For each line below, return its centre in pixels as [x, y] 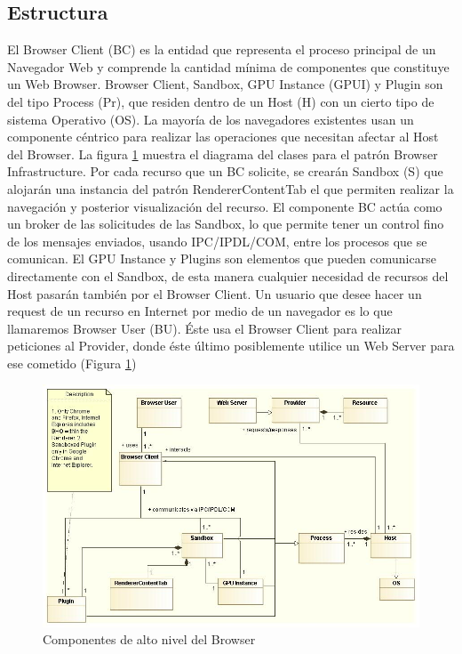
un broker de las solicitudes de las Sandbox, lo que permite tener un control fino [226, 224]
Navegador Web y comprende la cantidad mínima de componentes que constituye [228, 66]
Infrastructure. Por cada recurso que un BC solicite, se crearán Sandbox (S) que [225, 171]
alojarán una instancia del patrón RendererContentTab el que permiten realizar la [231, 188]
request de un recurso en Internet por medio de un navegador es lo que [200, 311]
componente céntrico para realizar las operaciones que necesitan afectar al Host [223, 137]
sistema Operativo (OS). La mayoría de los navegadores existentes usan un [211, 119]
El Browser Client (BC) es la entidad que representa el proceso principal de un [222, 49]
